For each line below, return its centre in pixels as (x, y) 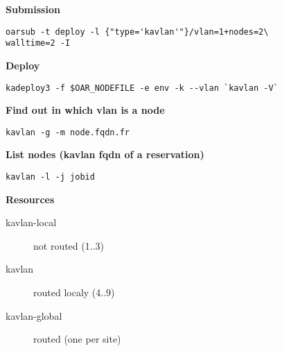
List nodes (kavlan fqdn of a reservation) (105, 154)
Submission (33, 9)
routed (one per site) (77, 339)
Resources (30, 199)
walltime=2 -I (38, 43)
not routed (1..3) (69, 245)
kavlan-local (31, 222)
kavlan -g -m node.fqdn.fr (68, 132)
